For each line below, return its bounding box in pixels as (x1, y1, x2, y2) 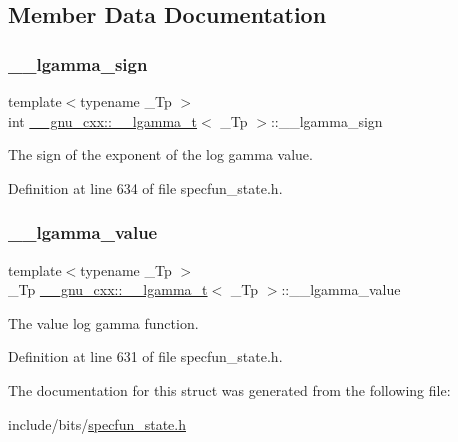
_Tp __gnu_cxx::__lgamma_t (8, 279, 208, 300)
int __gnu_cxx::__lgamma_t (8, 110, 198, 131)
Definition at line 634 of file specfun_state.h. (8, 177, 283, 198)
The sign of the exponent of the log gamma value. (8, 144, 313, 165)
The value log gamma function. (8, 312, 199, 333)
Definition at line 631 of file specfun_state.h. (8, 346, 283, 367)
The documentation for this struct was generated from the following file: (8, 379, 451, 400)
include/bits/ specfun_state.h (8, 413, 186, 434)
